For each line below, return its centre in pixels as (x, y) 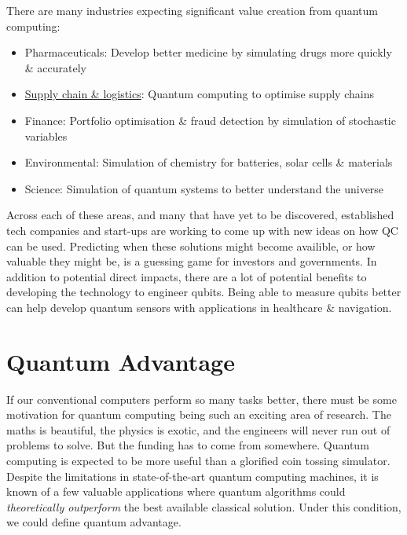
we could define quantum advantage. (94, 522)
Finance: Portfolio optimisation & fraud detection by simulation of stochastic (210, 120)
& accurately (56, 67)
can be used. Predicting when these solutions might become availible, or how (191, 246)
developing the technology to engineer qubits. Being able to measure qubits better (204, 292)
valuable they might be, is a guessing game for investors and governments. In (192, 261)
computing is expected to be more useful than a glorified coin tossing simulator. (198, 460)
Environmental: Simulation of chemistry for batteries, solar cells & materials (209, 162)
